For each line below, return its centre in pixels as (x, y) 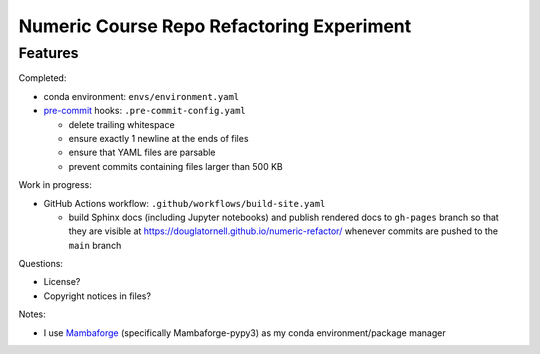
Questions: (41, 264)
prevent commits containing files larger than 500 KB (176, 166)
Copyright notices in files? (97, 296)
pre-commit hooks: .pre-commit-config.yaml (145, 111)
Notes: (32, 314)
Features (48, 53)
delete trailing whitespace (121, 124)
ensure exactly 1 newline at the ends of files (158, 138)
